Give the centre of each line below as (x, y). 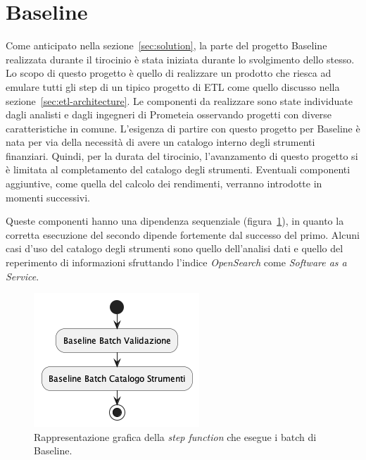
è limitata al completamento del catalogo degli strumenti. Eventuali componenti (178, 169)
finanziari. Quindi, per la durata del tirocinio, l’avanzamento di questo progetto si (182, 155)
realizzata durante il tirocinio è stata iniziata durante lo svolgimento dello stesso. (180, 59)
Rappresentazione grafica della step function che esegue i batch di (175, 436)
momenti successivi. (48, 197)
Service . (23, 276)
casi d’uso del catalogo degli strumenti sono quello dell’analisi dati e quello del (175, 248)
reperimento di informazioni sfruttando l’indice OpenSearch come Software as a (176, 262)
